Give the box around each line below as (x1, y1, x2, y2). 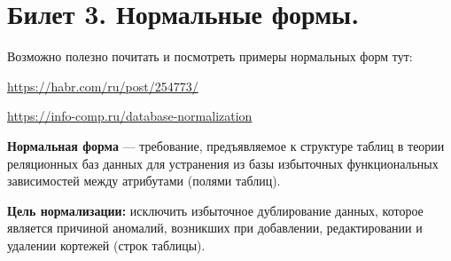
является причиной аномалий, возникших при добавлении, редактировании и (7, 218, 423, 237)
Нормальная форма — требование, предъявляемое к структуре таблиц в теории (7, 136, 445, 154)
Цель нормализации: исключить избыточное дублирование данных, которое (7, 201, 424, 219)
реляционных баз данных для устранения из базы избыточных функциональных (7, 154, 439, 172)
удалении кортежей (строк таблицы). (7, 235, 206, 254)
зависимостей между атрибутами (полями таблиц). (7, 171, 281, 190)
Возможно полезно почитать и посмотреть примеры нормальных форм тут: (7, 47, 413, 66)
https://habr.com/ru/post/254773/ (7, 76, 198, 95)
